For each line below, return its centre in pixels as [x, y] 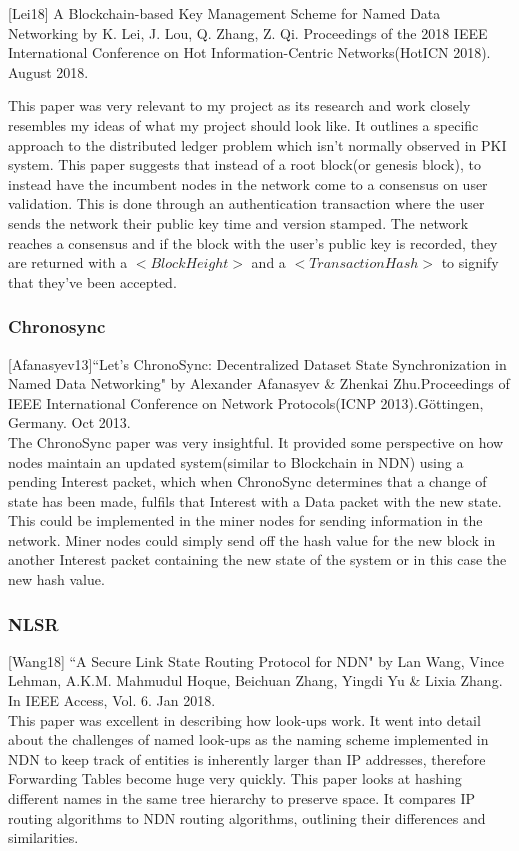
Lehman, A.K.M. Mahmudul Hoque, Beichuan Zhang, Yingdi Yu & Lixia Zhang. [255, 680]
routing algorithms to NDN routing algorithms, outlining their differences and [247, 817]
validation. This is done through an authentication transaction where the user [246, 203]
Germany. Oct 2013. [69, 422]
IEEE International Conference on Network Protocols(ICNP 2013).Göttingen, [246, 402]
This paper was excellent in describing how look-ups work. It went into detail [244, 719]
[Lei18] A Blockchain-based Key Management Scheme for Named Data [224, 13]
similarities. [43, 837]
